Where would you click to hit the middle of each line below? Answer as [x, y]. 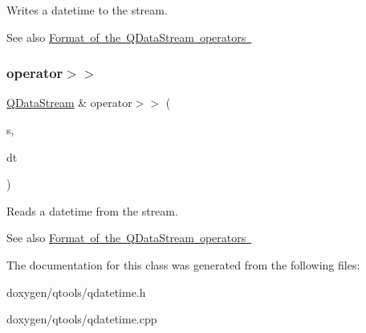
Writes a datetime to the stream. [87, 10]
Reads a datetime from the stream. [92, 210]
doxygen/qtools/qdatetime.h [76, 292]
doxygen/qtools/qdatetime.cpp [82, 319]
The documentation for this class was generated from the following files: [183, 264]
